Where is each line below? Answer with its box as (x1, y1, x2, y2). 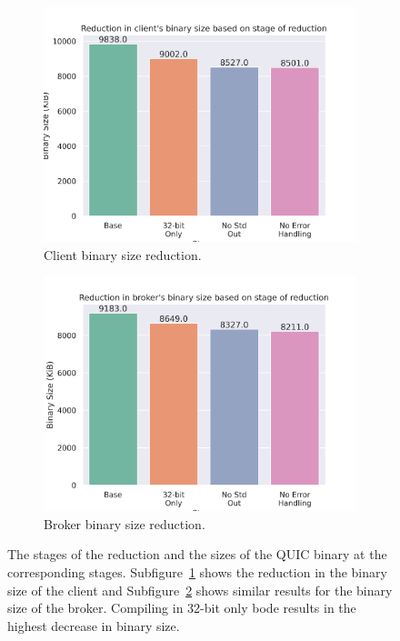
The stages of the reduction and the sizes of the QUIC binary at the (7, 545, 387, 564)
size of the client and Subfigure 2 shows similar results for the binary (7, 580, 393, 599)
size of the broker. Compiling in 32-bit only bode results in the (7, 598, 356, 617)
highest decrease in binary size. (7, 616, 180, 635)
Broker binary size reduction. (44, 514, 205, 533)
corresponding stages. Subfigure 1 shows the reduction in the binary (7, 562, 387, 581)
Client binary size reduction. (44, 245, 202, 264)
